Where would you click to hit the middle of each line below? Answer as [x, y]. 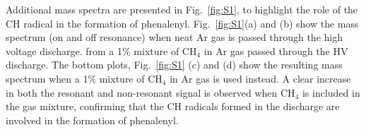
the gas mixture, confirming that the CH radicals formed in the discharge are [173, 106]
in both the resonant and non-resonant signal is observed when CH [150, 92]
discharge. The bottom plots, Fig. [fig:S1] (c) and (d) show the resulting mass [174, 65]
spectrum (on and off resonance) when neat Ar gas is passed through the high [174, 37]
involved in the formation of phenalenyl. [92, 120]
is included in [331, 92]
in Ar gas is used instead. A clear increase [260, 78]
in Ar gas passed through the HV [276, 50]
